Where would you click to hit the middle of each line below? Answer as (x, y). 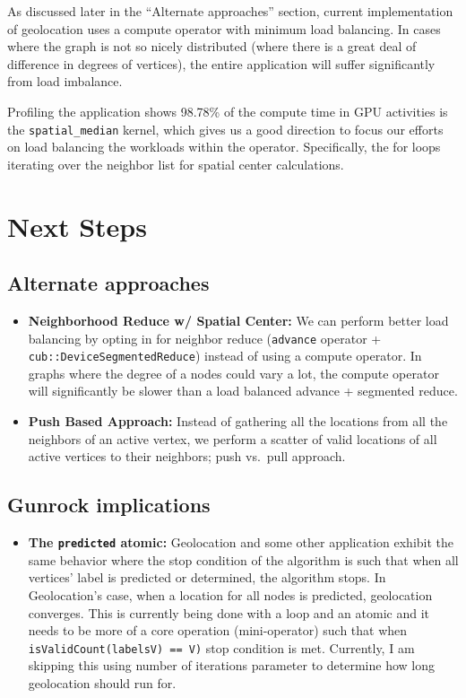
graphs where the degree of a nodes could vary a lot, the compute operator (233, 373)
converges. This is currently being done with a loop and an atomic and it (229, 612)
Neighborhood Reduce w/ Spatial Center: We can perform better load (238, 320)
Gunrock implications (109, 505)
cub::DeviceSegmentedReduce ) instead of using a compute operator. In (225, 356)
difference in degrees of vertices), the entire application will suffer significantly (221, 63)
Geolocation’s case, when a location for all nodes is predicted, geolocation (230, 594)
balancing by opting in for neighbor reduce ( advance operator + (205, 338)
